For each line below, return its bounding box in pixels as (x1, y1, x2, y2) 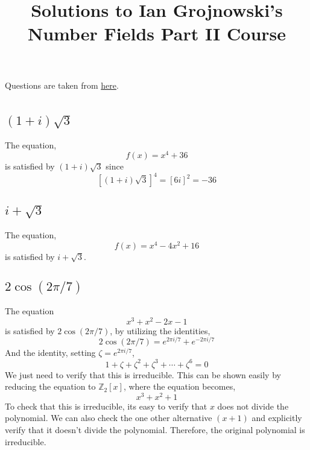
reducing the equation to (5, 380, 96, 393)
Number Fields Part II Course (27, 21, 286, 46)
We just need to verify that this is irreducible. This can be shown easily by (5, 368, 281, 381)
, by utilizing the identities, (110, 324, 210, 337)
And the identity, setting (5, 346, 96, 359)
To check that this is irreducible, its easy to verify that (5, 399, 207, 412)
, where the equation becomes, (123, 380, 236, 393)
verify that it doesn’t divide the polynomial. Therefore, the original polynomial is (5, 423, 305, 436)
